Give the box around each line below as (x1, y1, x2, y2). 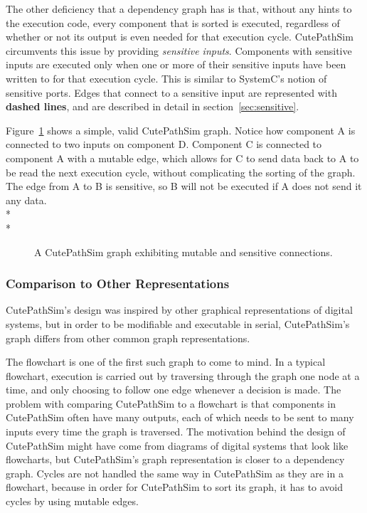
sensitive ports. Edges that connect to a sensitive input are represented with (6, 85, 337, 100)
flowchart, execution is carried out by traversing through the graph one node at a (6, 368, 360, 383)
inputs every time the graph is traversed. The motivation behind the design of (6, 424, 346, 439)
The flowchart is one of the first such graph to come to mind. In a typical (6, 354, 326, 369)
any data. (6, 192, 47, 207)
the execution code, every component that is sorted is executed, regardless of (6, 15, 340, 30)
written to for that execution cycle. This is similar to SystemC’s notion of (6, 70, 327, 85)
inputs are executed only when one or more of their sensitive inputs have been (6, 57, 346, 72)
